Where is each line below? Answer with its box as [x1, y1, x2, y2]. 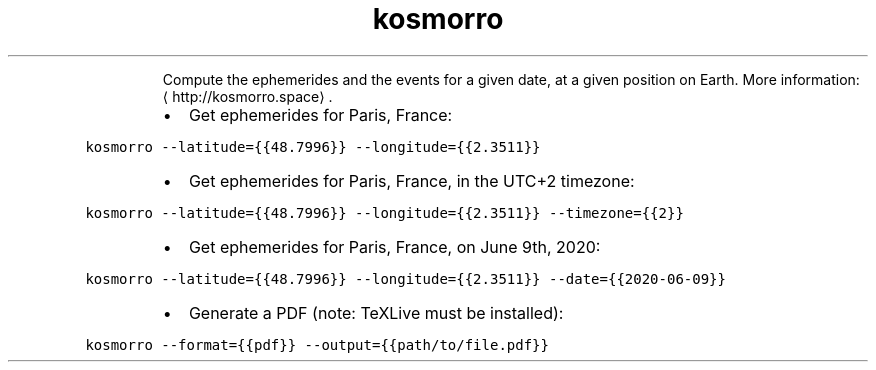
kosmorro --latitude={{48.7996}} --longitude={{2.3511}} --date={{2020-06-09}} [85, 270, 726, 287]
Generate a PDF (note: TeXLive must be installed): [188, 302, 564, 323]
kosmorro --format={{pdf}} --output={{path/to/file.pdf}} [85, 336, 549, 353]
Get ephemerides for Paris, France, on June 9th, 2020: [188, 236, 601, 257]
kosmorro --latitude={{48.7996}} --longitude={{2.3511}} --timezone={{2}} [85, 204, 684, 221]
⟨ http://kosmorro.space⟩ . [162, 87, 333, 105]
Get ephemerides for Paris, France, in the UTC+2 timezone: [188, 170, 635, 191]
